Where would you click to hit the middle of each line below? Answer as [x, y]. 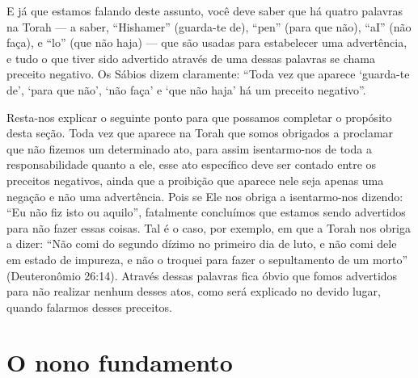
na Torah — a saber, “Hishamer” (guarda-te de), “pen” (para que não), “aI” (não [209, 26]
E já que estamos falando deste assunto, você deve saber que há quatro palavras [205, 10]
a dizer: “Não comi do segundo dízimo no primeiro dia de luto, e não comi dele [202, 244]
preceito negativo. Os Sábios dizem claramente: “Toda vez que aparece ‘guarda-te [208, 74]
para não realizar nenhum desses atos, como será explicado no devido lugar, [194, 291]
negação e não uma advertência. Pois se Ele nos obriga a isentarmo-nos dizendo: [205, 196]
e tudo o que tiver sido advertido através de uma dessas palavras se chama [191, 58]
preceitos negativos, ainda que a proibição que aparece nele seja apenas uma [195, 180]
